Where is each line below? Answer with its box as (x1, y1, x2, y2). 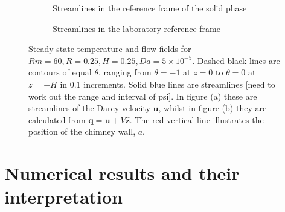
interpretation (4, 184, 123, 209)
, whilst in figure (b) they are (158, 101, 267, 114)
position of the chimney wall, (28, 125, 136, 138)
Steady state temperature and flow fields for (28, 42, 191, 55)
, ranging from (98, 66, 152, 79)
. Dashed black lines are (192, 54, 280, 66)
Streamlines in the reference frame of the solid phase (53, 2, 247, 14)
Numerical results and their (4, 161, 240, 185)
